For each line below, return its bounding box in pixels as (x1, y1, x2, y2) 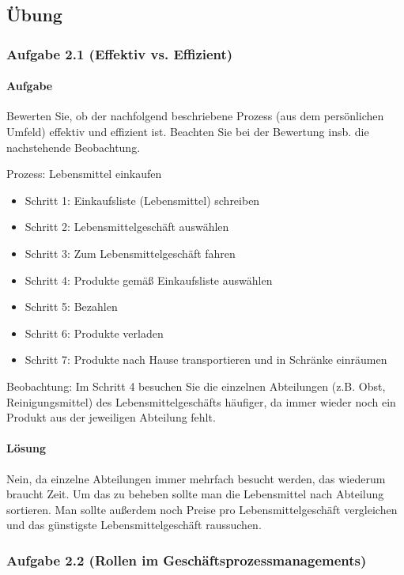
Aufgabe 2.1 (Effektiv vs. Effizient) (6, 44, 233, 63)
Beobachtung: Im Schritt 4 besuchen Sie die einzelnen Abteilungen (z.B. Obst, (6, 377, 386, 394)
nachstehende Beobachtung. (6, 138, 141, 155)
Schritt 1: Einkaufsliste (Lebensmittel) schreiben (25, 191, 260, 208)
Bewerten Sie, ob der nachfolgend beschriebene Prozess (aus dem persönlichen (6, 108, 384, 124)
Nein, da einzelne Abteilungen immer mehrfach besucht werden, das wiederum (6, 470, 386, 486)
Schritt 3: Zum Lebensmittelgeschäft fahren (25, 244, 236, 261)
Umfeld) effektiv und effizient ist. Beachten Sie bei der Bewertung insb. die (6, 123, 369, 140)
